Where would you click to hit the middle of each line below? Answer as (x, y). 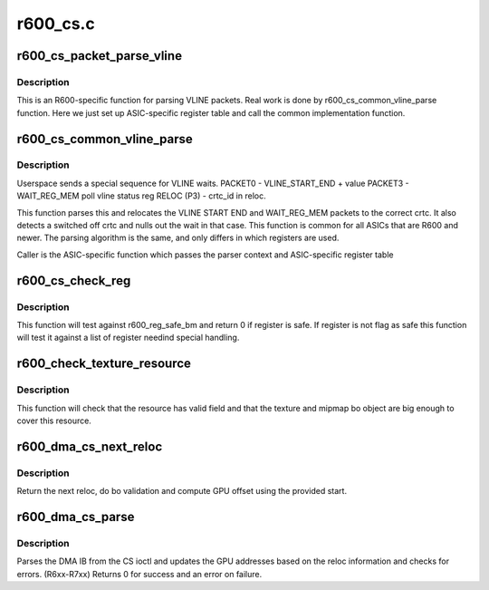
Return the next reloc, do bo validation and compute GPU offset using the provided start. (182, 491)
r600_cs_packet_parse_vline (100, 56)
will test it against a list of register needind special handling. (128, 338)
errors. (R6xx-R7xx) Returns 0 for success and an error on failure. (139, 574)
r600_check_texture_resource (104, 364)
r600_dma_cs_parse (76, 517)
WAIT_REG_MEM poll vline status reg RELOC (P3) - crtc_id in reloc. (141, 196)
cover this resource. (54, 421)
